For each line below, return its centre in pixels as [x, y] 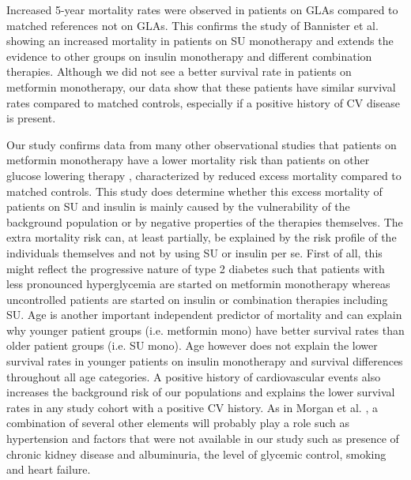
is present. [31, 118]
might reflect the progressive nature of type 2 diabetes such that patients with [196, 268]
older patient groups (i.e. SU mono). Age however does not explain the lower [192, 345]
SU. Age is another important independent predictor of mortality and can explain [204, 315]
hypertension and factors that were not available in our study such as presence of [203, 439]
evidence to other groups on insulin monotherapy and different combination [189, 56]
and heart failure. [49, 469]
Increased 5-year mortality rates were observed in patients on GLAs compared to [202, 9]
